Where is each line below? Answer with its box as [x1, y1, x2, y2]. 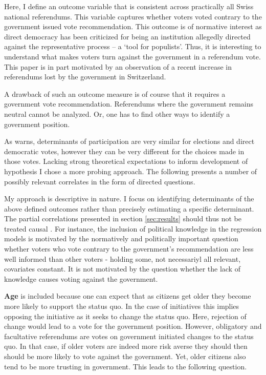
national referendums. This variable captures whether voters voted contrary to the [4, 11, 262, 22]
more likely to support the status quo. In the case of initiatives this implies [4, 301, 239, 311]
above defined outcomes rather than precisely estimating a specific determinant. [4, 203, 254, 214]
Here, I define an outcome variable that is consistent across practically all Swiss [4, 1, 254, 11]
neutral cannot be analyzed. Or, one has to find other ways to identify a [4, 108, 230, 119]
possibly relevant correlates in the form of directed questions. [4, 176, 195, 186]
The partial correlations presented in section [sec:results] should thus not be [4, 213, 241, 224]
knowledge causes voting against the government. [4, 273, 158, 284]
